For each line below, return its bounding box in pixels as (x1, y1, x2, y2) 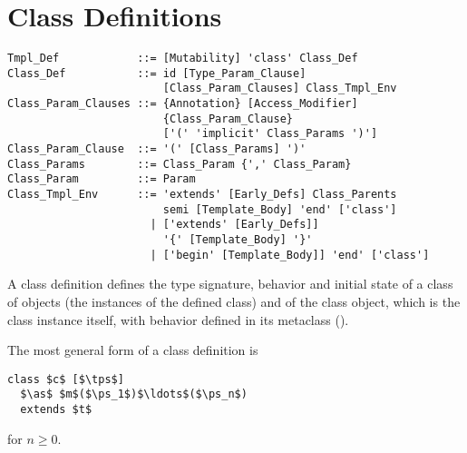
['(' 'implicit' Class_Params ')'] (162, 127, 378, 141)
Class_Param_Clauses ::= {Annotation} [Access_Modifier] (7, 97, 358, 111)
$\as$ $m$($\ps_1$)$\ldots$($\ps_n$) (20, 388, 248, 401)
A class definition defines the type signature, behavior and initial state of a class (7, 274, 453, 293)
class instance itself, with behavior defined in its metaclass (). (7, 310, 349, 329)
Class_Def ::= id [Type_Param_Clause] (7, 66, 306, 80)
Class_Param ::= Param (7, 172, 196, 186)
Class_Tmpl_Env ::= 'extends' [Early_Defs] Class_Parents (7, 188, 397, 202)
